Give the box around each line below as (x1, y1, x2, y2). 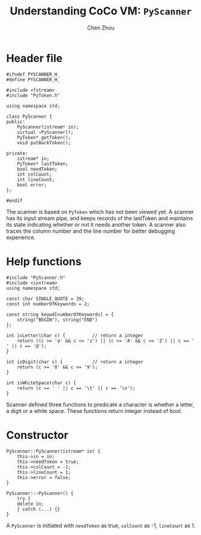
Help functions (6, 254, 82, 268)
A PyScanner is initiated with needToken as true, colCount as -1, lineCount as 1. (6, 522, 196, 529)
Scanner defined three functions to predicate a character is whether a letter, (6, 401, 194, 408)
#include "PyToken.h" (6, 92, 61, 99)
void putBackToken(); (17, 139, 71, 145)
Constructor (6, 428, 69, 442)
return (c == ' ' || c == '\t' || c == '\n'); (17, 385, 136, 391)
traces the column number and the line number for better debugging (6, 227, 175, 234)
